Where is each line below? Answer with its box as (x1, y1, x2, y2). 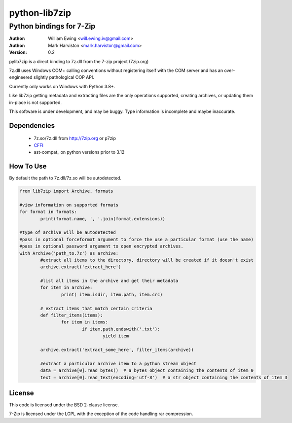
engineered (9, 74, 33, 80)
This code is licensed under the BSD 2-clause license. (9, 402, 119, 408)
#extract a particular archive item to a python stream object (40, 360, 197, 366)
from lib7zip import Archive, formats (19, 188, 113, 194)
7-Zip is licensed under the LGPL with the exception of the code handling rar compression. (9, 411, 193, 417)
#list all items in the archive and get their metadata (40, 278, 179, 283)
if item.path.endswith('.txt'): (81, 326, 160, 332)
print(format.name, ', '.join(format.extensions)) (40, 216, 165, 221)
